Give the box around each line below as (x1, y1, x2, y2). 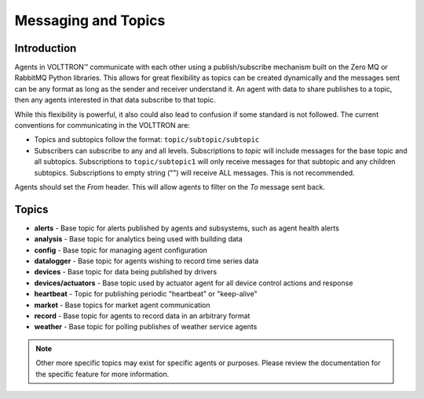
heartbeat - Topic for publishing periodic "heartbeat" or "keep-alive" (34, 289, 258, 299)
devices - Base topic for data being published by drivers (34, 267, 217, 277)
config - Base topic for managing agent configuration (34, 245, 208, 255)
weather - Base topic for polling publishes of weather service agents (34, 322, 258, 332)
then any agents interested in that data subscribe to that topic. (14, 95, 216, 105)
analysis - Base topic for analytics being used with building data (34, 234, 243, 244)
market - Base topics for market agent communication (34, 300, 210, 310)
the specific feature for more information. (35, 369, 170, 379)
